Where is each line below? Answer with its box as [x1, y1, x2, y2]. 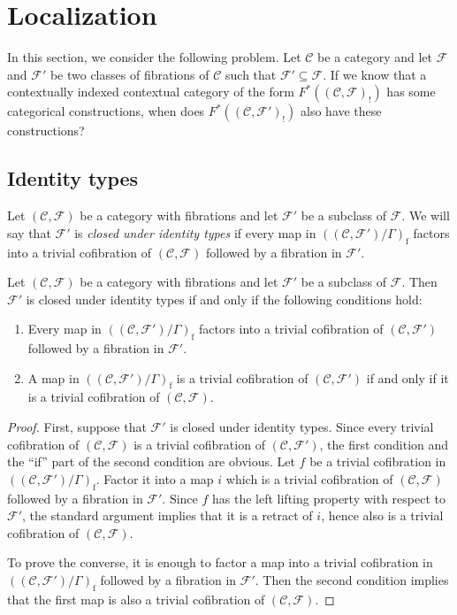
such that [225, 65, 277, 83]
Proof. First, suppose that [7, 418, 147, 436]
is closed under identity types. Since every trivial [170, 418, 434, 436]
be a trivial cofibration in [309, 452, 446, 471]
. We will [401, 206, 450, 225]
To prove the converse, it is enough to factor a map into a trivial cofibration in [7, 553, 433, 572]
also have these [301, 102, 382, 120]
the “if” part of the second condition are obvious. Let [7, 452, 295, 471]
